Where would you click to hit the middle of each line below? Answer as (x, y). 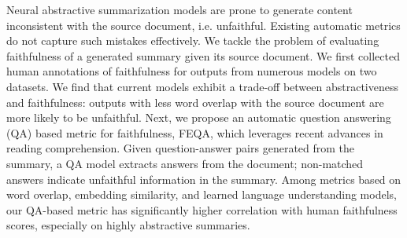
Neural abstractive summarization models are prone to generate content (179, 9)
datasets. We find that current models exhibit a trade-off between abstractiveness (202, 86)
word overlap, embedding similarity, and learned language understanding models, (202, 194)
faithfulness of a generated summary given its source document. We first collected (203, 55)
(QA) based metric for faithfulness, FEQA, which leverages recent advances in (195, 132)
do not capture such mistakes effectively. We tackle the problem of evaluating (193, 40)
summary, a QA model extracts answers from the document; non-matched (185, 163)
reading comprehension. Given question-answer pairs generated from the (181, 148)
